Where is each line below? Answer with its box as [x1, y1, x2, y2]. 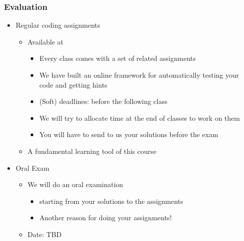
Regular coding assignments [15, 20, 100, 30]
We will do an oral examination [27, 179, 123, 190]
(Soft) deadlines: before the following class [39, 96, 168, 106]
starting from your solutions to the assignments [39, 195, 183, 206]
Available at [27, 36, 63, 47]
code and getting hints [39, 79, 108, 90]
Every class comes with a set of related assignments [39, 53, 196, 63]
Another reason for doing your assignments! [39, 212, 172, 223]
